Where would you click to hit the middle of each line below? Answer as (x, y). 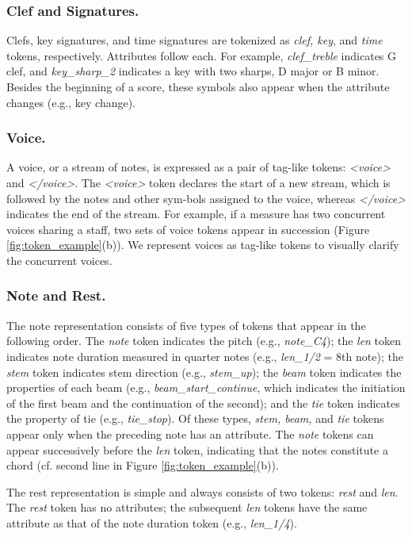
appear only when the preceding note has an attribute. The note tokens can (190, 433)
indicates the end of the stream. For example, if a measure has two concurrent (196, 214)
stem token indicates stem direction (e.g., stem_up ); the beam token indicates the (204, 372)
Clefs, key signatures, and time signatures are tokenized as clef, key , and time (195, 40)
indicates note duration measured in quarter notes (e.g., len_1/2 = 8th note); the (205, 356)
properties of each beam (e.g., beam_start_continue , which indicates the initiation (206, 387)
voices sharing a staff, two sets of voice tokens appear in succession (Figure (188, 229)
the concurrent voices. (59, 260)
